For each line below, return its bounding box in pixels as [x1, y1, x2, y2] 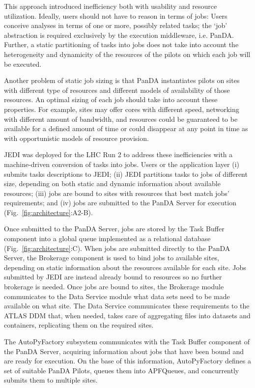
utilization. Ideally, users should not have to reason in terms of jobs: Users [4, 10, 227, 21]
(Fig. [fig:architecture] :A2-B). [4, 207, 93, 217]
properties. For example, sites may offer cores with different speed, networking [4, 104, 239, 114]
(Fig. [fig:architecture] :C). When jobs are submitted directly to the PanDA [4, 243, 230, 253]
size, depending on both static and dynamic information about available [4, 178, 221, 189]
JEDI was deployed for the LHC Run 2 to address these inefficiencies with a [4, 149, 233, 160]
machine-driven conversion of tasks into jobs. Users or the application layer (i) [4, 159, 239, 169]
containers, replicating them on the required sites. [4, 320, 154, 330]
